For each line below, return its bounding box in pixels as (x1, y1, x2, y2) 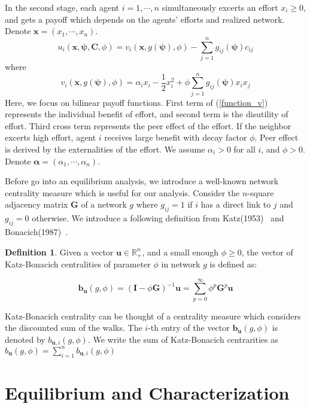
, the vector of (241, 245, 293, 258)
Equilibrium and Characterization (5, 380, 290, 404)
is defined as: (209, 258, 257, 270)
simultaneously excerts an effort (162, 1, 278, 13)
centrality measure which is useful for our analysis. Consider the (5, 186, 240, 199)
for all (233, 143, 256, 155)
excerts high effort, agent (5, 131, 96, 144)
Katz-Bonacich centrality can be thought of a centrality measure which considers (5, 309, 301, 322)
